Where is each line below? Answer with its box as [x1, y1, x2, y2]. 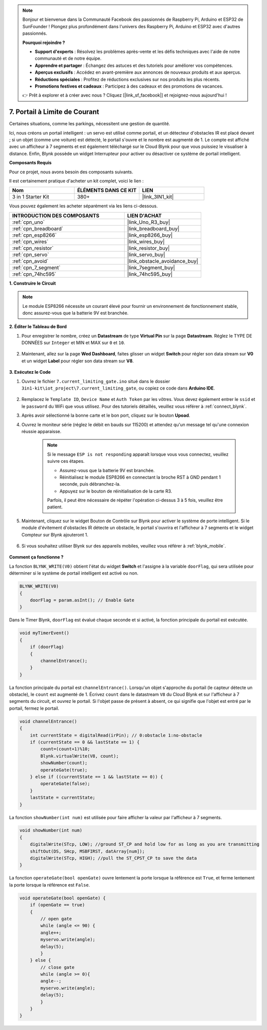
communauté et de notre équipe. [35, 55, 102, 61]
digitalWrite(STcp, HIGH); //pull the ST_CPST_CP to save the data [30, 855, 197, 861]
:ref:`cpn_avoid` [12, 257, 49, 264]
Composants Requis [9, 160, 52, 166]
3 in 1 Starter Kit [12, 194, 49, 200]
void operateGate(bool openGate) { [19, 895, 106, 901]
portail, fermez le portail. [9, 705, 59, 711]
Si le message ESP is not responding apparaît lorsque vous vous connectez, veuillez [47, 451, 229, 457]
